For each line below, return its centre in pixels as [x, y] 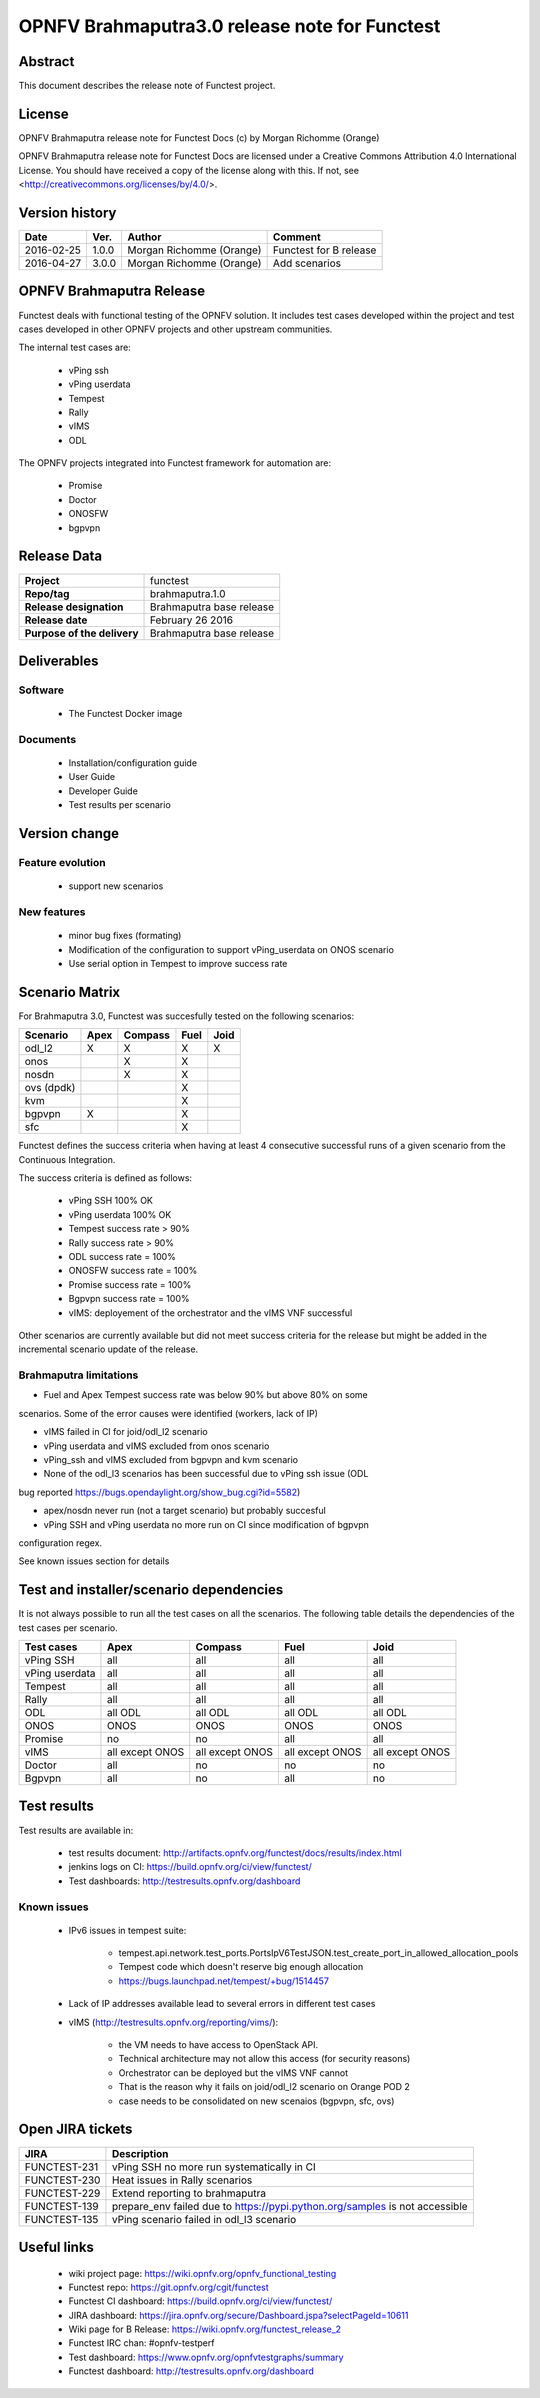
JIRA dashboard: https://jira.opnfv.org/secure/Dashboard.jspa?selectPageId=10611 [238, 2315]
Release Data [60, 556]
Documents [47, 739]
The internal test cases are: [75, 347]
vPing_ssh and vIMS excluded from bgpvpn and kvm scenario [171, 1460]
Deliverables [58, 660]
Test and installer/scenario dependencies [151, 1590]
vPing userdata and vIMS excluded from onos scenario [156, 1446]
